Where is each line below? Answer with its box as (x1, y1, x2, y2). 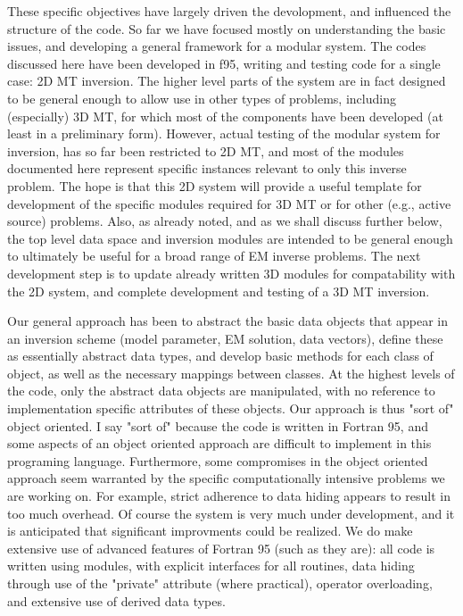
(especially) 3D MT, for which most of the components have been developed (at (7, 106, 443, 125)
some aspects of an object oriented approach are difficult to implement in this (7, 434, 432, 453)
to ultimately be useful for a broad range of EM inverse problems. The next (7, 246, 421, 265)
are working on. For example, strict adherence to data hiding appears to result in (7, 487, 451, 505)
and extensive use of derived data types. (7, 591, 226, 610)
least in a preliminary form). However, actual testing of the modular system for (7, 124, 441, 143)
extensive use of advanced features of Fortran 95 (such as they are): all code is (7, 538, 435, 557)
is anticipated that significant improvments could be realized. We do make (7, 521, 413, 540)
